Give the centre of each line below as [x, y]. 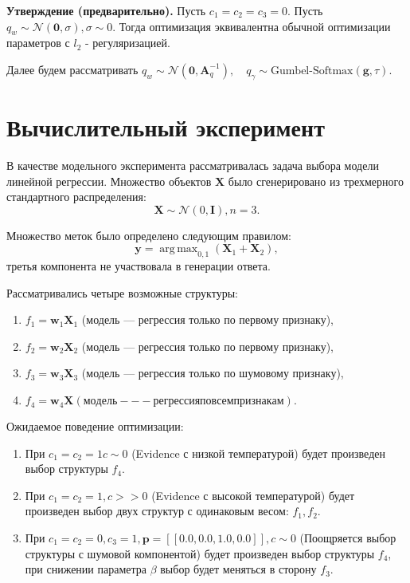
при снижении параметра [86, 569]
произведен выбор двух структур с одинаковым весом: [157, 511]
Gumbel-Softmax [312, 71]
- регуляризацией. [127, 43]
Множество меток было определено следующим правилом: [149, 235]
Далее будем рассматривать [72, 69]
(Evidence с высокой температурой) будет [253, 495]
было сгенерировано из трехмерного [316, 181]
